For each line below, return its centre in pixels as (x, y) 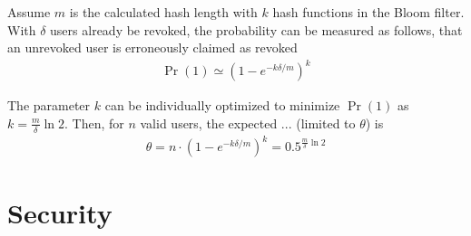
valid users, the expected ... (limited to (248, 123)
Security (60, 213)
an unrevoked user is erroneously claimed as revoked (152, 47)
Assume (29, 12)
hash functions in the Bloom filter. (368, 12)
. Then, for (94, 123)
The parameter (49, 105)
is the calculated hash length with (163, 12)
